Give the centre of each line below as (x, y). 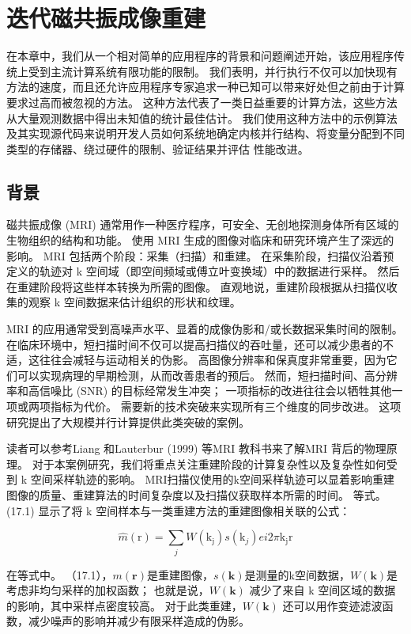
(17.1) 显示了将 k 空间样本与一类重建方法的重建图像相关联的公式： (179, 510)
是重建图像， (180, 574)
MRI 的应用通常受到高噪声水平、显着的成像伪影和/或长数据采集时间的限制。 (205, 329)
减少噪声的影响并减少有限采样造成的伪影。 (139, 621)
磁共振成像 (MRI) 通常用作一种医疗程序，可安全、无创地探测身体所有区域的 (203, 224)
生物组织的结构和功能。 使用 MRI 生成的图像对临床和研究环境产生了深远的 (200, 240)
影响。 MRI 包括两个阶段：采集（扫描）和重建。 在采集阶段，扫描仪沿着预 (200, 255)
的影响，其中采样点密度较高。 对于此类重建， (124, 605)
